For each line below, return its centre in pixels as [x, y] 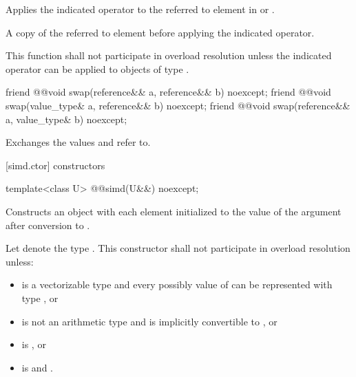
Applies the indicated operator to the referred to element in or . [140, 9]
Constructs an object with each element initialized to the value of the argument [174, 211]
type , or [40, 298]
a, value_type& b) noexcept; [66, 119]
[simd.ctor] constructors [55, 165]
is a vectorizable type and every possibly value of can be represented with [177, 284]
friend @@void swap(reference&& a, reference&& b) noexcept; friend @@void [168, 92]
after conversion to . [48, 225]
